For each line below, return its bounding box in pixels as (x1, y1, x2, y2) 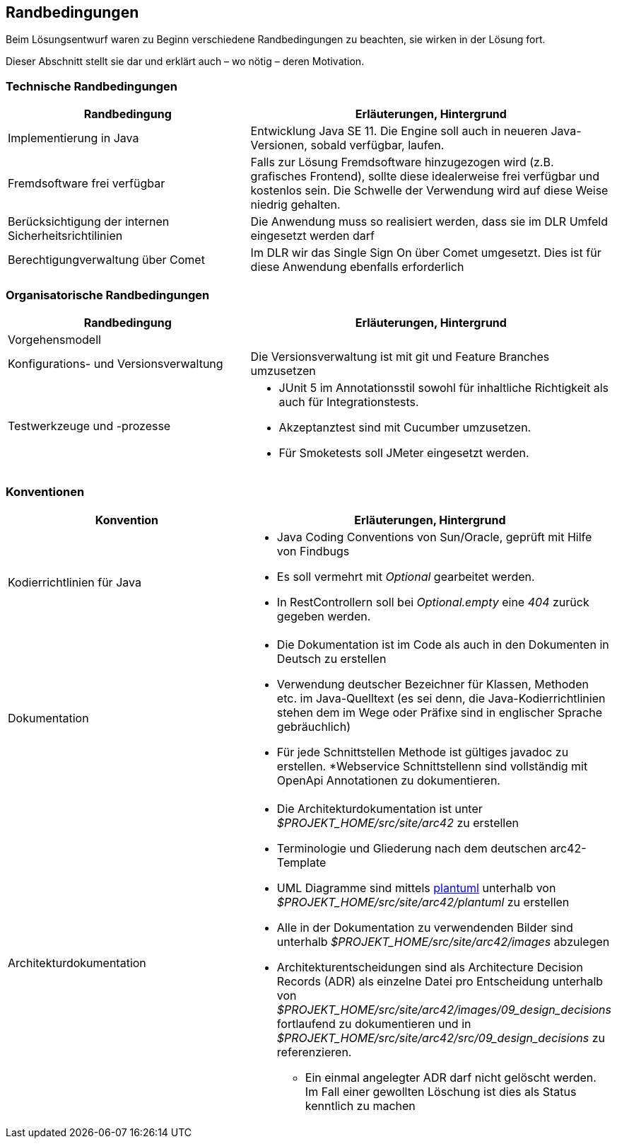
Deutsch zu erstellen (276, 651, 387, 666)
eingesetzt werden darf (250, 229, 375, 243)
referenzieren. (276, 1044, 352, 1059)
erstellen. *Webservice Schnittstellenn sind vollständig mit (276, 758, 588, 773)
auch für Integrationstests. (278, 394, 419, 409)
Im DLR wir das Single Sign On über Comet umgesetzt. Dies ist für (250, 245, 601, 260)
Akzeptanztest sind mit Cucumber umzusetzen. (278, 420, 531, 434)
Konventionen (6, 485, 85, 499)
